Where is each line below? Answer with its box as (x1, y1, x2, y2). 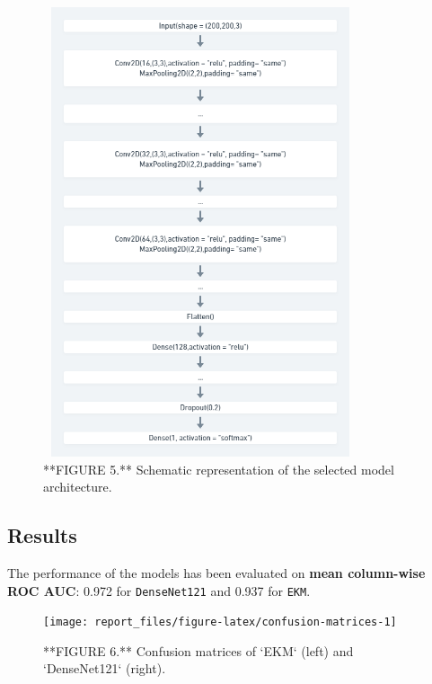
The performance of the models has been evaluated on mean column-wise (7, 563, 426, 582)
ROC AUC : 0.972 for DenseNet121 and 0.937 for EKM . (7, 581, 311, 600)
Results (7, 521, 77, 549)
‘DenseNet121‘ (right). (43, 659, 166, 678)
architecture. (43, 477, 112, 496)
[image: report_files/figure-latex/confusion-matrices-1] (43, 616, 397, 629)
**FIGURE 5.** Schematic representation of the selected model (43, 459, 394, 478)
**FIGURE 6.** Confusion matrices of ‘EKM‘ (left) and (43, 641, 354, 660)
